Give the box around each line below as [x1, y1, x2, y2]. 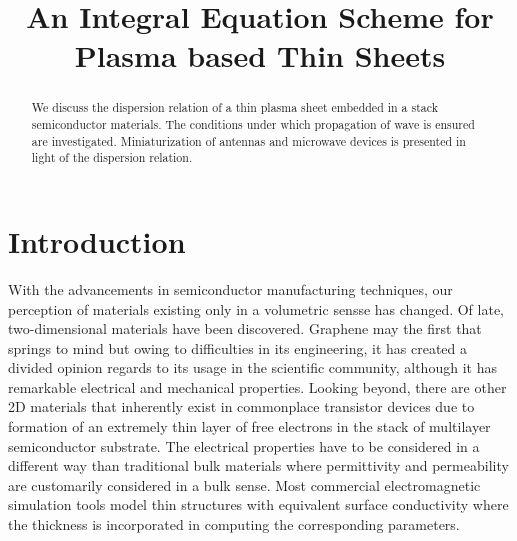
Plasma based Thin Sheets [74, 35, 446, 76]
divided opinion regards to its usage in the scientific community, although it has [8, 357, 497, 378]
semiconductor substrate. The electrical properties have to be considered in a [8, 435, 480, 456]
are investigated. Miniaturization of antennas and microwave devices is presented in [31, 132, 466, 149]
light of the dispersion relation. [31, 149, 193, 166]
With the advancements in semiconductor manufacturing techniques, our [8, 278, 453, 299]
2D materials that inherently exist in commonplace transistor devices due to [8, 396, 475, 417]
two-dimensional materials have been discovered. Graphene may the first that [8, 318, 482, 339]
